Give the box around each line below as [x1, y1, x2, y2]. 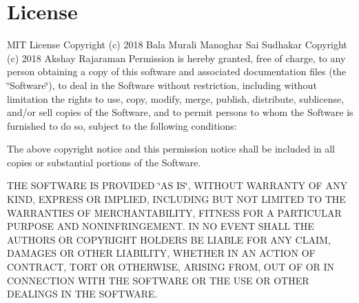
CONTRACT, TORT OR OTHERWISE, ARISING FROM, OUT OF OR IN [7, 260, 335, 274]
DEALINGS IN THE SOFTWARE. [7, 286, 158, 301]
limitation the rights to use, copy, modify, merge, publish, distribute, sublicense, [7, 91, 345, 106]
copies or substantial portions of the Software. [7, 155, 201, 169]
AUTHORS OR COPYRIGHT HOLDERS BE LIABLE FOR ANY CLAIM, [7, 232, 331, 246]
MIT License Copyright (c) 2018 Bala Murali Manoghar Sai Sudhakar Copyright [7, 37, 347, 52]
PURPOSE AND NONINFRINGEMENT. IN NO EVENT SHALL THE [7, 219, 314, 233]
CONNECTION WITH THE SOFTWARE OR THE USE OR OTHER [7, 273, 309, 287]
